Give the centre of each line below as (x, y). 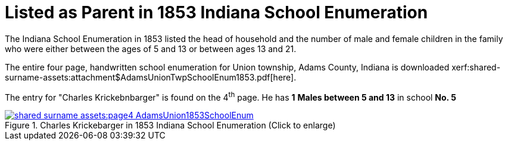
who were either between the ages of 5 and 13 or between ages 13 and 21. (151, 49)
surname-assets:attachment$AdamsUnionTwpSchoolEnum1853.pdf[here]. (151, 77)
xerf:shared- (476, 67)
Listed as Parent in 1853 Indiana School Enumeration (216, 12)
